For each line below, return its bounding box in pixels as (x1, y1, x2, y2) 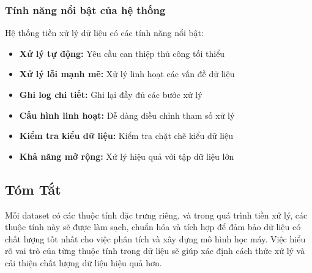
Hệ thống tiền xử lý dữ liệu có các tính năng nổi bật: (5, 26, 204, 39)
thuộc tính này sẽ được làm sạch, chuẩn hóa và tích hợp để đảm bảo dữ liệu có (5, 220, 301, 233)
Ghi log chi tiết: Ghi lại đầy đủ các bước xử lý (19, 88, 202, 100)
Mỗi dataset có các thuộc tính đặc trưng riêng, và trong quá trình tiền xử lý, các (5, 208, 308, 221)
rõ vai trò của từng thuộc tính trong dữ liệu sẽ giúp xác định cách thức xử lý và (5, 244, 305, 257)
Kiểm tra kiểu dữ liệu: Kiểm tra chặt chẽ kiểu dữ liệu (19, 129, 233, 142)
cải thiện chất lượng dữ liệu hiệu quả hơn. (5, 256, 162, 269)
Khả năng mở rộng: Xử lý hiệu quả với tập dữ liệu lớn (19, 149, 234, 162)
